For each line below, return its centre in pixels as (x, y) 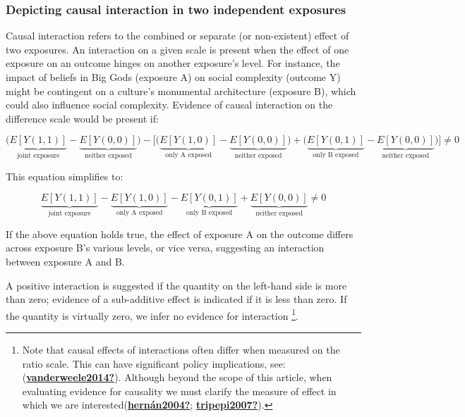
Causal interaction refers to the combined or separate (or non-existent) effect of (177, 36)
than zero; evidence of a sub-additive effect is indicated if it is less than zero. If (176, 299)
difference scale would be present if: (82, 118)
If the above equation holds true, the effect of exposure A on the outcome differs (180, 234)
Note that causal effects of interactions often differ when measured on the (181, 350)
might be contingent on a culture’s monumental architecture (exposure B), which (181, 91)
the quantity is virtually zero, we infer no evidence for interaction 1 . (152, 314)
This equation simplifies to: (65, 176)
